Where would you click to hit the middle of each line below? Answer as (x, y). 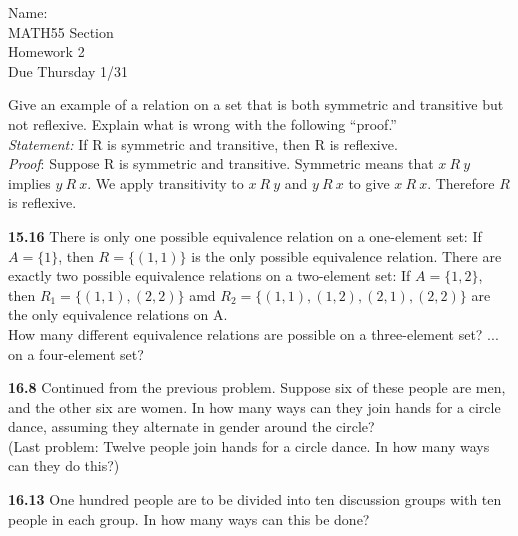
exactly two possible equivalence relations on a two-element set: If (209, 275)
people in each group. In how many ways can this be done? (189, 518)
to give (369, 182)
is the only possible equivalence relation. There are (346, 255)
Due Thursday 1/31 (68, 70)
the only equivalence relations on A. (118, 314)
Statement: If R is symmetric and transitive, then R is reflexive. (203, 143)
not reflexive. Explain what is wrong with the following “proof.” (202, 123)
